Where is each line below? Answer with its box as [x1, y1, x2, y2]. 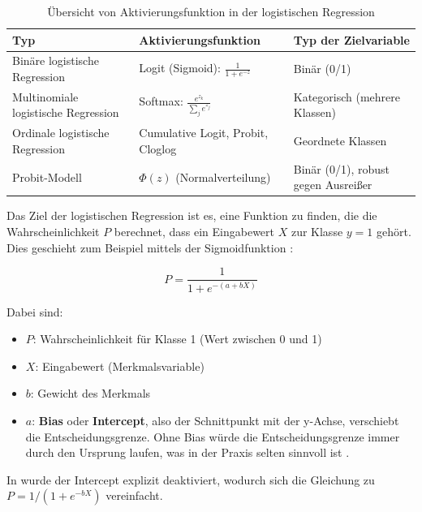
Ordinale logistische [12, 124, 110, 141]
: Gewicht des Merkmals [30, 385, 151, 402]
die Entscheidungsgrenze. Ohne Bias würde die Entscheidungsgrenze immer [25, 428, 400, 445]
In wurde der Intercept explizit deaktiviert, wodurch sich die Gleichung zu [6, 471, 375, 488]
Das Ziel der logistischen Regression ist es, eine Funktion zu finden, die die [6, 207, 377, 224]
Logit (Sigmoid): [139, 59, 221, 76]
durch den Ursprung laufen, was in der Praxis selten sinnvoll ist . [25, 444, 350, 461]
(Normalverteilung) [175, 168, 271, 185]
